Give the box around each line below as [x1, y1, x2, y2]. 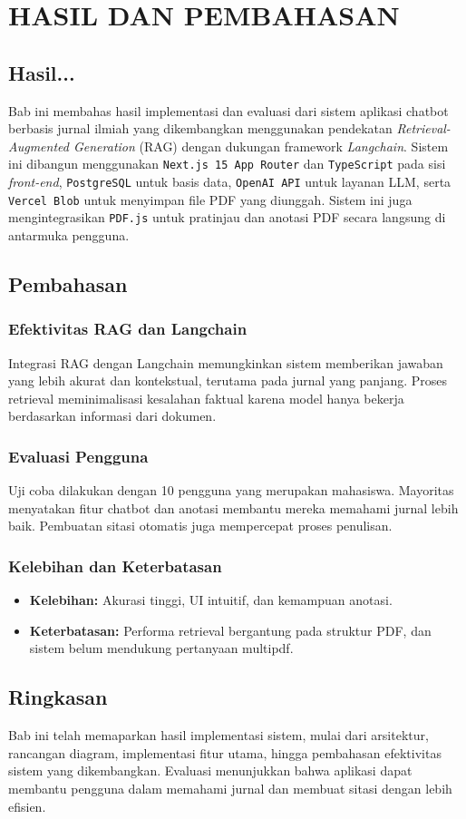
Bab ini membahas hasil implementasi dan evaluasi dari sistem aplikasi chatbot [8, 101, 449, 120]
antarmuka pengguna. [8, 225, 130, 244]
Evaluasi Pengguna [8, 444, 149, 467]
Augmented [8, 136, 69, 155]
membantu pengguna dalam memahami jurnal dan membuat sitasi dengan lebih [8, 778, 452, 797]
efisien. [8, 796, 46, 815]
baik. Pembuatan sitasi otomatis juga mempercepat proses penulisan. [8, 516, 393, 535]
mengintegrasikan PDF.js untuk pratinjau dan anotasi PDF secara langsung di [8, 208, 446, 227]
